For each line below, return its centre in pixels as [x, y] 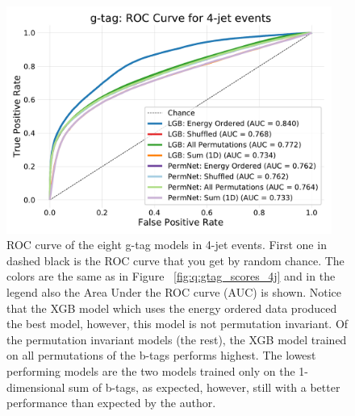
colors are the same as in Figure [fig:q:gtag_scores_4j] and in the [171, 276]
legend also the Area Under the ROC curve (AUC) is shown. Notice [174, 292]
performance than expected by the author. [111, 403]
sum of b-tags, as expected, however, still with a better [205, 387]
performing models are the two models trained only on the [151, 370]
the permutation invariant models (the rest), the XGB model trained [177, 339]
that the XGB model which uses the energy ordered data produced [172, 308]
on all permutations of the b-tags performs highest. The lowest [161, 355]
